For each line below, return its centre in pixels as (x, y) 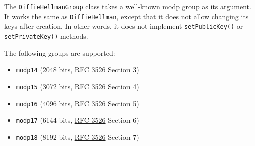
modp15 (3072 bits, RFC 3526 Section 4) (77, 86)
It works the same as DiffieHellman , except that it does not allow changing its (126, 16)
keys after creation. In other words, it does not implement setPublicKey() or (124, 26)
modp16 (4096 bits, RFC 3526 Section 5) (77, 103)
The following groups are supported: (60, 52)
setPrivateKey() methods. (46, 35)
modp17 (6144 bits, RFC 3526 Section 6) (77, 120)
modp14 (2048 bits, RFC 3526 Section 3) (77, 69)
